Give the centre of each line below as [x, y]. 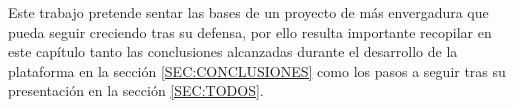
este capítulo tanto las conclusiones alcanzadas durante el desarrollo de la [233, 51]
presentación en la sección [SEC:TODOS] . [136, 90]
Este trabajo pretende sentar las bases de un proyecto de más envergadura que [248, 12]
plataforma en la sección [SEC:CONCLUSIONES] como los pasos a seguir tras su [257, 70]
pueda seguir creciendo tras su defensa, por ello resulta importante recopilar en [250, 31]
